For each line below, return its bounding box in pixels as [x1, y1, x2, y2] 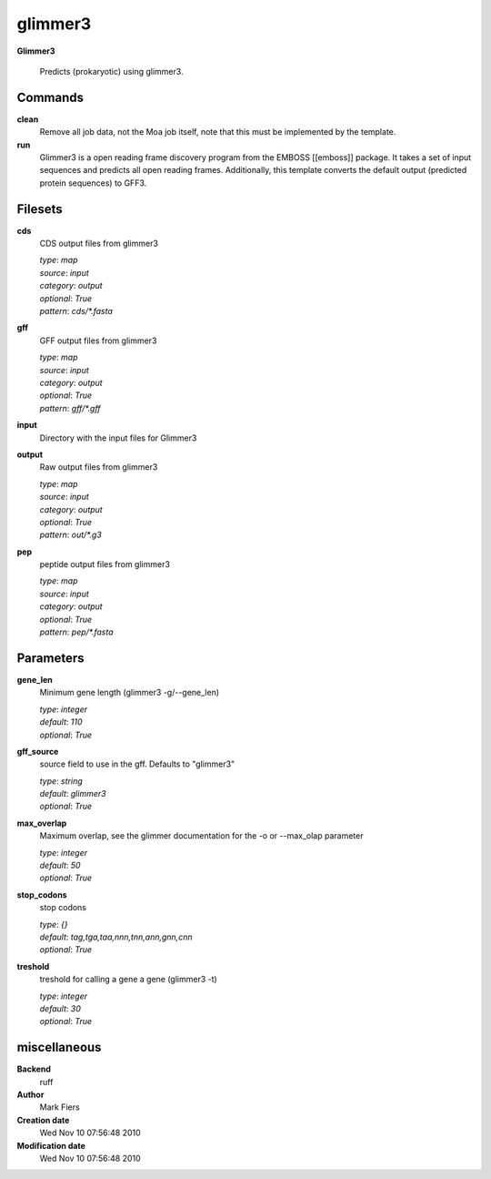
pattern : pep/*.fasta [39, 626, 114, 637]
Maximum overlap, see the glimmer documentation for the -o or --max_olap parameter [39, 830, 364, 841]
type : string [39, 775, 84, 787]
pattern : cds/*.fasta [39, 306, 114, 317]
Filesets [16, 201, 63, 217]
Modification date [16, 1140, 86, 1151]
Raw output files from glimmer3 [39, 462, 158, 473]
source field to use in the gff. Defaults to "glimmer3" [39, 758, 235, 769]
